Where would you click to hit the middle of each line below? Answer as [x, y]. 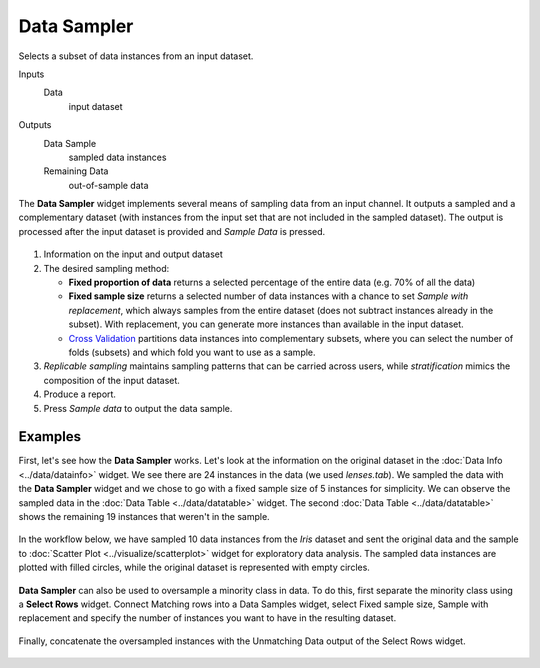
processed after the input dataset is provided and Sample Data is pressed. [172, 231]
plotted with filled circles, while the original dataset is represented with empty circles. [194, 567]
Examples [50, 436]
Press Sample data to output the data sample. [138, 408]
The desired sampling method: [106, 268]
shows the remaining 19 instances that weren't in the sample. [144, 516]
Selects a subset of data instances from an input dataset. [136, 56]
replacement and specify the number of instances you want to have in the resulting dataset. [207, 618]
